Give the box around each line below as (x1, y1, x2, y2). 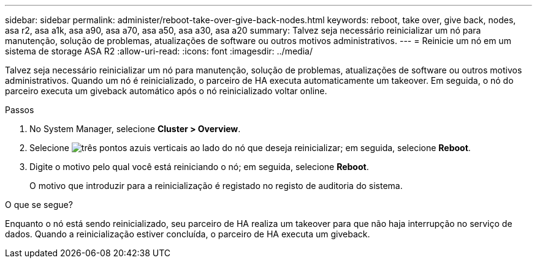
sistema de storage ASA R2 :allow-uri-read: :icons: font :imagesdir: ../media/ (5, 46, 313, 56)
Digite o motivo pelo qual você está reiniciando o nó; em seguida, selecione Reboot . (29, 161, 369, 172)
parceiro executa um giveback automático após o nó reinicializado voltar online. (5, 86, 327, 96)
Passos (5, 105, 34, 115)
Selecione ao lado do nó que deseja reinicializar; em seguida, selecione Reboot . (29, 143, 471, 153)
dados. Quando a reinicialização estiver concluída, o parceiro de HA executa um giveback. (5, 229, 370, 239)
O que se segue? (5, 199, 73, 210)
